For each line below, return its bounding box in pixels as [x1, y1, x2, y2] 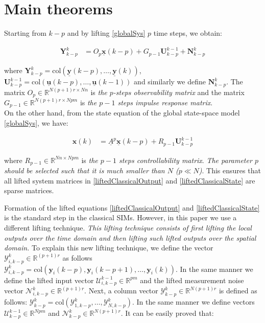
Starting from [4, 28, 46, 38]
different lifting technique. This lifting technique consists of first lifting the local [4, 222, 252, 233]
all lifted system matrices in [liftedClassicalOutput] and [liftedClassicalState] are [4, 175, 255, 186]
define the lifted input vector [4, 274, 94, 285]
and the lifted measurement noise [140, 274, 244, 285]
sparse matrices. [4, 185, 54, 196]
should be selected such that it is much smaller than [4, 165, 165, 176]
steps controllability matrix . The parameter [118, 154, 252, 165]
